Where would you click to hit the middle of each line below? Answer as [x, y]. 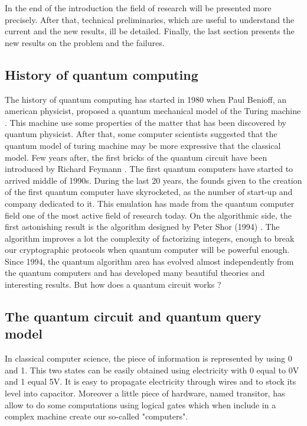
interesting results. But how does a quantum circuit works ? [113, 284]
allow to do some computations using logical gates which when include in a [141, 404]
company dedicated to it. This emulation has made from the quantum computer [150, 203]
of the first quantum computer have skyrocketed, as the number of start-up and [149, 192]
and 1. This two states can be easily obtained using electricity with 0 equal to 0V [152, 370]
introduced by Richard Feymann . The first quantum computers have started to [149, 169]
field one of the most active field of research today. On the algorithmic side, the [148, 215]
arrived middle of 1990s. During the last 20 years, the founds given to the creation [153, 180]
